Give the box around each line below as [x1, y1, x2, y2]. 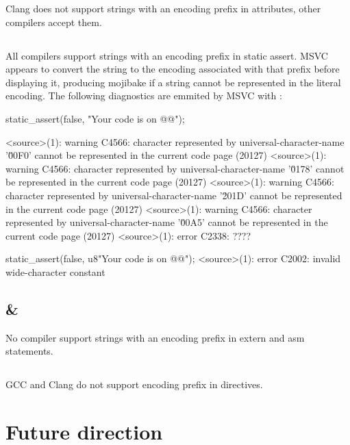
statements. [5, 344, 53, 358]
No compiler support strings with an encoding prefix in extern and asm [5, 330, 305, 344]
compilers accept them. [5, 14, 102, 29]
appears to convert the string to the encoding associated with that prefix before [5, 62, 340, 76]
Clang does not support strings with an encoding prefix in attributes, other [5, 1, 321, 15]
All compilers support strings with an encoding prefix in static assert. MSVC [5, 48, 328, 62]
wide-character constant [5, 264, 105, 279]
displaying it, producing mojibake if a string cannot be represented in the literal [5, 75, 341, 89]
